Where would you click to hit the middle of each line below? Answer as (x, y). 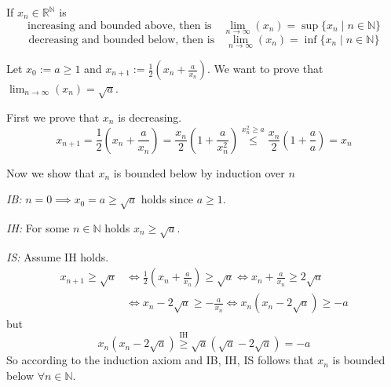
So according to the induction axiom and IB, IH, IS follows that (160, 360)
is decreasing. (150, 117)
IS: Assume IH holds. (58, 256)
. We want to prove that (265, 69)
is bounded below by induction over (199, 172)
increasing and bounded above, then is (119, 26)
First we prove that (53, 117)
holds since (167, 199)
